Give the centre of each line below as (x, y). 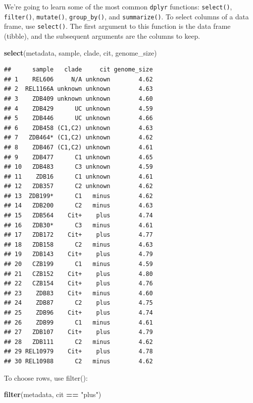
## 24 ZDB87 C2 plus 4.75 (78, 303)
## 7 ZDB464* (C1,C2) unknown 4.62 (78, 138)
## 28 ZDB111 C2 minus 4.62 (78, 342)
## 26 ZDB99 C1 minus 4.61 (78, 322)
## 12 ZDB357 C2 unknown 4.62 (78, 186)
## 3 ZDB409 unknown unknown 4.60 (78, 99)
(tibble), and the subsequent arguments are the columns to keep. (102, 35)
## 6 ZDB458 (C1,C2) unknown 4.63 (78, 128)
